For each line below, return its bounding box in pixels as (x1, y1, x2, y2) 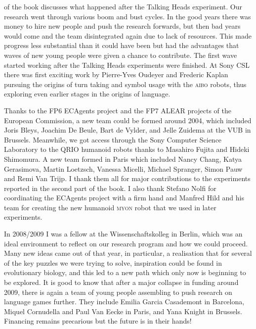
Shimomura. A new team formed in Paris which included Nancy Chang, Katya (4, 153, 242, 164)
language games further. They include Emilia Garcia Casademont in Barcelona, (4, 296, 245, 307)
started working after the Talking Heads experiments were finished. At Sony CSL (4, 59, 250, 70)
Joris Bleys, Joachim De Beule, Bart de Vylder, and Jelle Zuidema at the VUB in (4, 125, 251, 135)
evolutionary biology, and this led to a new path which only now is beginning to (4, 267, 246, 278)
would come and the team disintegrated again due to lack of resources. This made (4, 30, 252, 41)
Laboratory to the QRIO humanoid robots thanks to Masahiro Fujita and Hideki (4, 144, 250, 154)
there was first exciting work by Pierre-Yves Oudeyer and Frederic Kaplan (4, 69, 228, 80)
